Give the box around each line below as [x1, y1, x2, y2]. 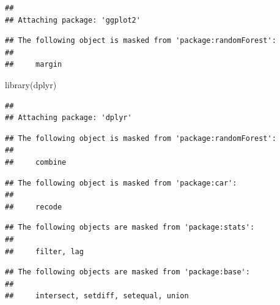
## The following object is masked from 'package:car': [5, 178, 237, 187]
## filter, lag [5, 247, 84, 256]
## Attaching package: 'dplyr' [5, 113, 132, 122]
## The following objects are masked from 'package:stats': [5, 223, 255, 232]
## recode [5, 202, 62, 211]
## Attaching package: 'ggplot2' [5, 15, 141, 24]
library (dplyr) [5, 78, 57, 91]
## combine [5, 157, 67, 167]
